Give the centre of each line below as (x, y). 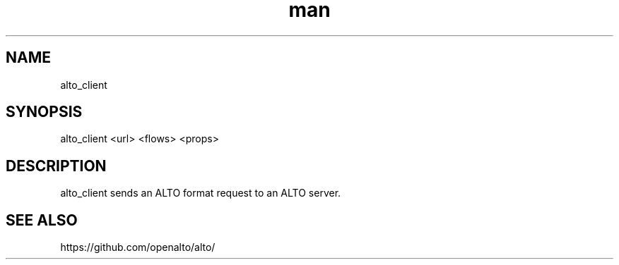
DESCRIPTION (56, 166)
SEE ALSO (42, 220)
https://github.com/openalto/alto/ (138, 247)
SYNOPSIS (44, 112)
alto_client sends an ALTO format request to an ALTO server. (201, 193)
